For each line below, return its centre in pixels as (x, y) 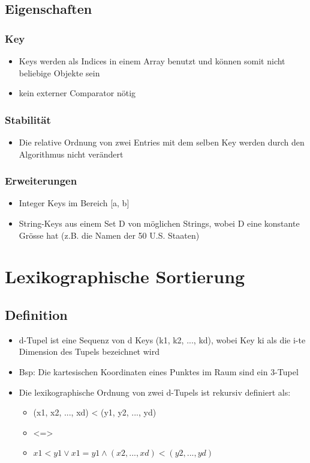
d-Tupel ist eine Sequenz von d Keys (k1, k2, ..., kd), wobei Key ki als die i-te (162, 339)
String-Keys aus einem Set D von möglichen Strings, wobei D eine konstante (159, 223)
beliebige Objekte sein (59, 72)
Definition (36, 314)
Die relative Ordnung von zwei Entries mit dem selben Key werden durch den (162, 142)
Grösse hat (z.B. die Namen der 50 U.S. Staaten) (109, 235)
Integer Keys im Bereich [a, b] (74, 203)
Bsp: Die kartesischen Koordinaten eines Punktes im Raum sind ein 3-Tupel (159, 371)
